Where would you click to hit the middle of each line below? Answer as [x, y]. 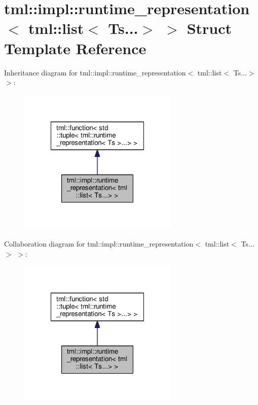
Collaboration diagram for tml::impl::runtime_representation [99, 244]
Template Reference [75, 48]
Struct [209, 28]
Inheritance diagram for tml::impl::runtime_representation [95, 72]
